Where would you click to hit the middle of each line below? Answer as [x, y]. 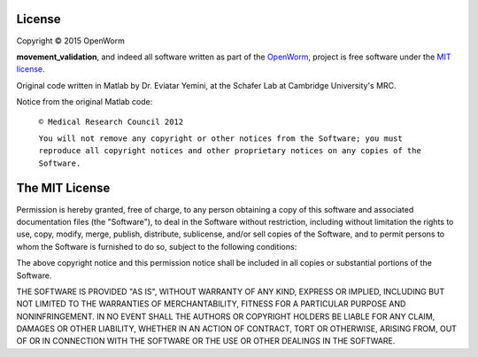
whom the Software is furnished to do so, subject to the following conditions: [157, 246]
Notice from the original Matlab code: [85, 102]
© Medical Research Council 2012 [111, 122]
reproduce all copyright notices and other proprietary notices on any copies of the [230, 151]
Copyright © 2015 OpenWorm [71, 41]
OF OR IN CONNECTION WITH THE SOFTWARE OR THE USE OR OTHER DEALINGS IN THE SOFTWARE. [206, 341]
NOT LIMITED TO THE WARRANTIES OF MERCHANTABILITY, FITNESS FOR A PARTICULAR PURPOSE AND [211, 304]
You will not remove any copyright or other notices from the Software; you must [220, 138]
